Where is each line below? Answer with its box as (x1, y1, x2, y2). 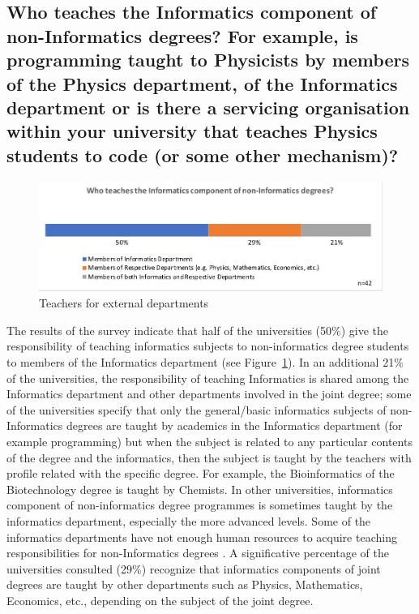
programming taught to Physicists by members (6, 47, 409, 72)
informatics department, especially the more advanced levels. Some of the (6, 512, 371, 529)
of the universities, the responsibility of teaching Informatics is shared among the (6, 369, 409, 386)
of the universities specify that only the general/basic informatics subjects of (6, 401, 387, 418)
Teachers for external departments (39, 294, 209, 311)
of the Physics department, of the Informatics (6, 71, 398, 96)
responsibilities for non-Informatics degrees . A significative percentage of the (6, 544, 389, 561)
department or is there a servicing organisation (6, 94, 410, 119)
